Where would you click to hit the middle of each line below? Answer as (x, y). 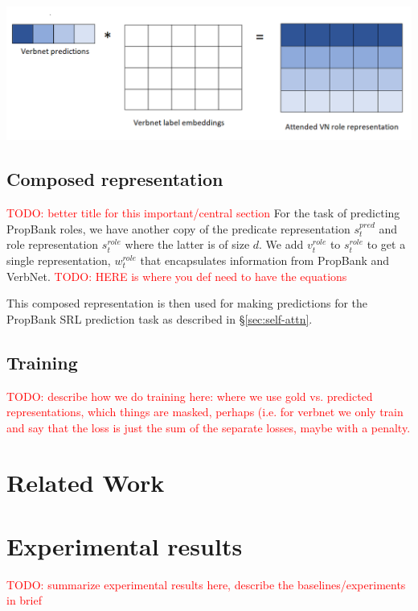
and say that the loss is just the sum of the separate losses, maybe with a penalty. (209, 427)
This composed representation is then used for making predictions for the (187, 303)
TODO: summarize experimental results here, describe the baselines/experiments (206, 584)
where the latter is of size (187, 244)
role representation (53, 244)
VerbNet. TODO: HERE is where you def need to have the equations (177, 276)
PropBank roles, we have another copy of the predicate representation (178, 228)
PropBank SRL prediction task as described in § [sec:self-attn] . (160, 318)
